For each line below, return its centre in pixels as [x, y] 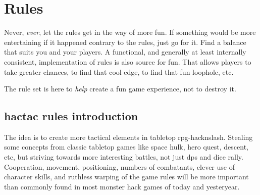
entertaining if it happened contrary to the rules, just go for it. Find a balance [125, 42]
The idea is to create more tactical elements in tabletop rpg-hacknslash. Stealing [128, 137]
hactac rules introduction [71, 116]
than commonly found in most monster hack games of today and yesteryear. [122, 186]
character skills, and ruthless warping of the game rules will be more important [126, 177]
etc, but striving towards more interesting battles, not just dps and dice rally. [124, 157]
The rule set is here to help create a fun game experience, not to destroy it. [120, 89]
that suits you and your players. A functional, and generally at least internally [125, 52]
